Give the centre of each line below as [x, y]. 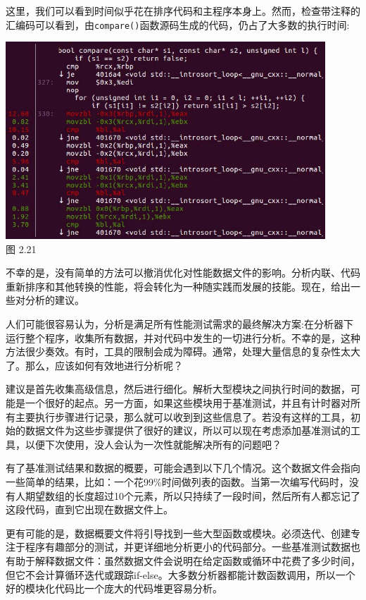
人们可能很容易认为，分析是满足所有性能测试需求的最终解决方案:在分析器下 [179, 324]
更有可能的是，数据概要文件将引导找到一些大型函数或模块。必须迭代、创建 [178, 533]
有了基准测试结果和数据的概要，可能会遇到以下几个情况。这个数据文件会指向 [183, 468]
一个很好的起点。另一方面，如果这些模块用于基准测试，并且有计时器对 [188, 403]
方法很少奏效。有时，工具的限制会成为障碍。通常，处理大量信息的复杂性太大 [183, 351]
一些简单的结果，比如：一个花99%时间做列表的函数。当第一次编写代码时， [177, 482]
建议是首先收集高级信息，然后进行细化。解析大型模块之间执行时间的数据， [178, 389]
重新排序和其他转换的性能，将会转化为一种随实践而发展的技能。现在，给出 [178, 286]
